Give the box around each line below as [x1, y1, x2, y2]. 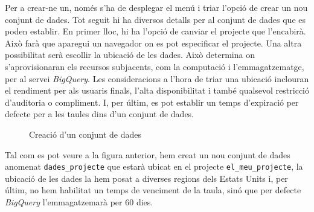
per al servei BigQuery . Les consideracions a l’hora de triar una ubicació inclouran [5, 72, 309, 85]
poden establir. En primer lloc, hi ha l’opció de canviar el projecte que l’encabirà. [5, 25, 306, 37]
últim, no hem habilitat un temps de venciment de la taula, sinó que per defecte [5, 184, 301, 196]
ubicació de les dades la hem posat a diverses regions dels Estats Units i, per [5, 172, 288, 184]
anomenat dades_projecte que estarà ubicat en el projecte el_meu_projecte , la [5, 160, 303, 173]
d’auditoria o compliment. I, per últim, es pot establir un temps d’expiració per [5, 95, 299, 108]
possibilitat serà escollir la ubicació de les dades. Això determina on [5, 48, 255, 61]
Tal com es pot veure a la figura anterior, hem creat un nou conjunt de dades [5, 148, 290, 161]
